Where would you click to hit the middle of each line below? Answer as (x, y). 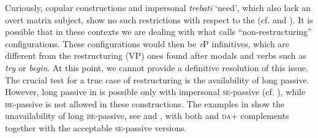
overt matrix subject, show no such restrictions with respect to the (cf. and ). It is (159, 19)
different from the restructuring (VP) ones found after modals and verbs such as (156, 56)
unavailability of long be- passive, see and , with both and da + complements (147, 116)
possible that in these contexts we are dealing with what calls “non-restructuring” (158, 32)
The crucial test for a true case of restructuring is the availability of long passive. (157, 79)
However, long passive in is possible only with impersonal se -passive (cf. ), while (155, 92)
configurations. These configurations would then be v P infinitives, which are (147, 43)
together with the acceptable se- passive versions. (96, 127)
